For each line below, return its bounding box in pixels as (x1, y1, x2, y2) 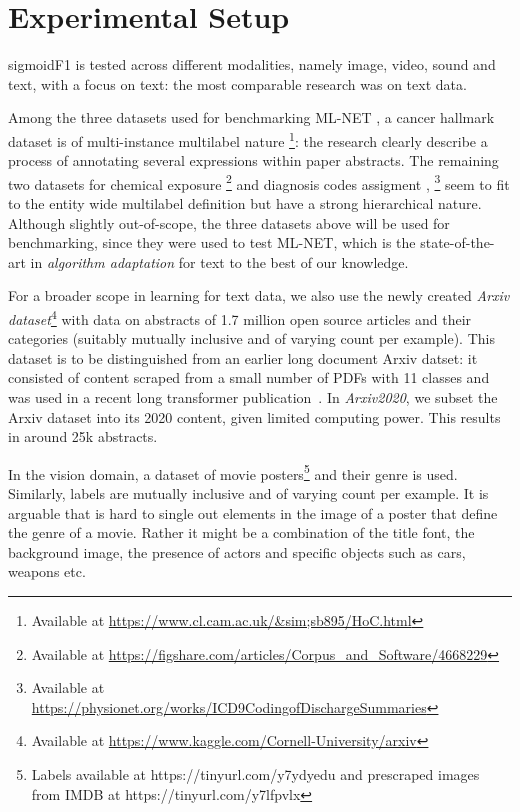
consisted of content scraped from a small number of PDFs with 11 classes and (8, 367, 490, 388)
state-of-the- (420, 232, 495, 253)
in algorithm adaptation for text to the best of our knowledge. (30, 251, 409, 272)
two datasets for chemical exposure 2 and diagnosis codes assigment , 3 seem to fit (8, 170, 510, 194)
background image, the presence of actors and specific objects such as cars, (8, 541, 466, 562)
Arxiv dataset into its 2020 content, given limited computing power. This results (8, 406, 501, 427)
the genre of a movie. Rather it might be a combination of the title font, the (8, 522, 475, 543)
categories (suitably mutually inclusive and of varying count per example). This (8, 328, 495, 349)
